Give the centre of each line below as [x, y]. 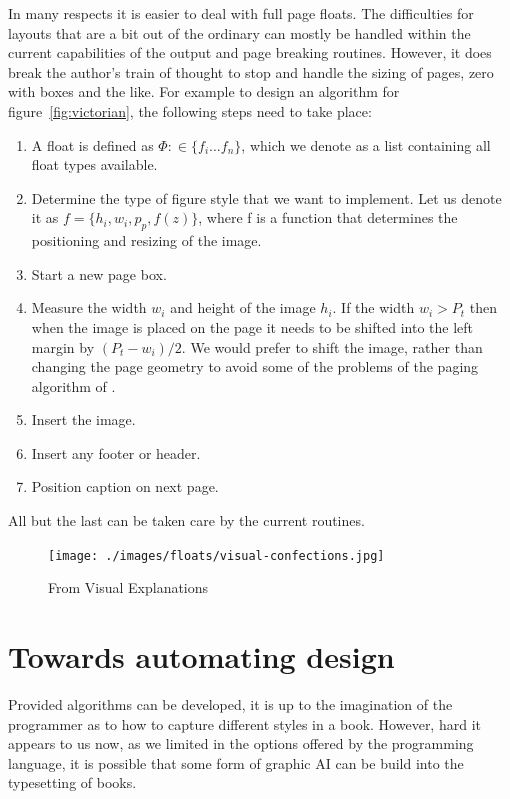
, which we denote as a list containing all [366, 144]
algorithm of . [73, 385]
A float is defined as [92, 144]
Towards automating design [201, 656]
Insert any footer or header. [116, 452]
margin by [63, 346]
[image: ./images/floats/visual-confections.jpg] [216, 555]
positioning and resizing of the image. [146, 240]
